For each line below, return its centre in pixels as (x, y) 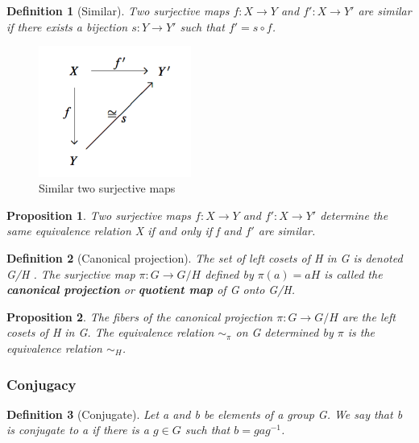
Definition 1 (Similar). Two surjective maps (118, 10)
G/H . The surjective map (71, 273)
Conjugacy (41, 384)
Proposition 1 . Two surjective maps (99, 215)
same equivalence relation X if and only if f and (124, 231)
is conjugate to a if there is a (78, 430)
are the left (369, 316)
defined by (229, 273)
